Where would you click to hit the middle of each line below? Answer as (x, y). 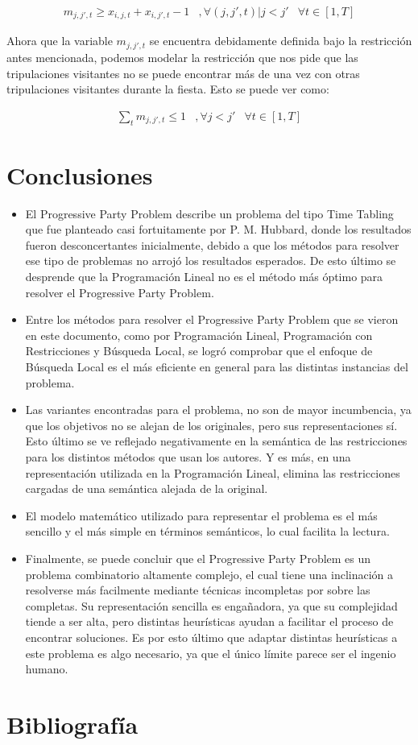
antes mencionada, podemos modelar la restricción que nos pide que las (182, 57)
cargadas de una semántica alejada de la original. (147, 488)
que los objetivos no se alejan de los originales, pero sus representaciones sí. (211, 425)
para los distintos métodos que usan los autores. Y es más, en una (188, 456)
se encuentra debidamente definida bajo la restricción (281, 41)
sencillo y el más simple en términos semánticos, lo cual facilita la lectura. (207, 531)
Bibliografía (72, 724)
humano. (47, 669)
